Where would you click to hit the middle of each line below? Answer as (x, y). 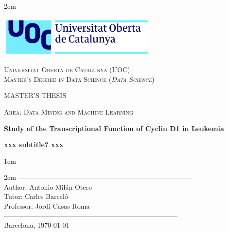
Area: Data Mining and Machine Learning (69, 111)
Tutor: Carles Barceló (36, 196)
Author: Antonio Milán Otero (48, 186)
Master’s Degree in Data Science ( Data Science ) (79, 79)
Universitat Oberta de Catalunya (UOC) (67, 69)
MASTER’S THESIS (35, 95)
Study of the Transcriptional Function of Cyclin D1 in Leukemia (114, 128)
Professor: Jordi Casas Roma (47, 206)
